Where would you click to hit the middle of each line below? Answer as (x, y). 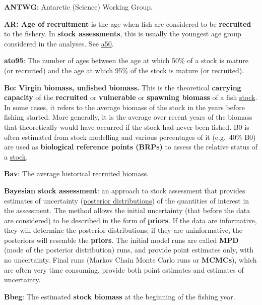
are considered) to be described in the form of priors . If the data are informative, (130, 220)
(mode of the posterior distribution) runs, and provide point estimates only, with (129, 250)
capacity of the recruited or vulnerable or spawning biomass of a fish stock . (131, 97)
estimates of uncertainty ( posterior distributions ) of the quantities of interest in (127, 200)
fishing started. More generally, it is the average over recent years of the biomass (128, 117)
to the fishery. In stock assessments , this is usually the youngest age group (123, 34)
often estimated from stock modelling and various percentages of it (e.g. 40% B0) (130, 137)
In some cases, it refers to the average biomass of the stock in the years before (124, 107)
